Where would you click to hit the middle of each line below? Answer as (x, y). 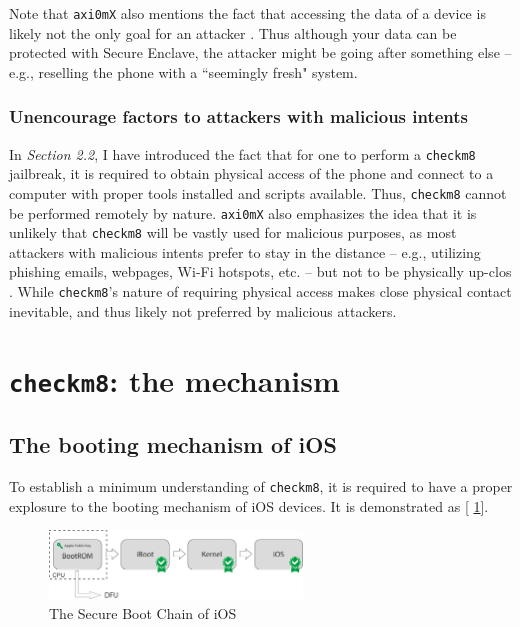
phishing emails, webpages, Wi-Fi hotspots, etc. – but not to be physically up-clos (260, 271)
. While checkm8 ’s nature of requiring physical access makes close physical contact (260, 291)
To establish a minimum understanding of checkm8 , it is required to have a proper (261, 486)
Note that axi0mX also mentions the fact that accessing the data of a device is (247, 13)
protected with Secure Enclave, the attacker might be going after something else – (260, 52)
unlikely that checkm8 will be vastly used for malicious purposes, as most (233, 232)
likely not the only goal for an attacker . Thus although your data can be (233, 32)
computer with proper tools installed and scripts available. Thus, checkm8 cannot (258, 192)
